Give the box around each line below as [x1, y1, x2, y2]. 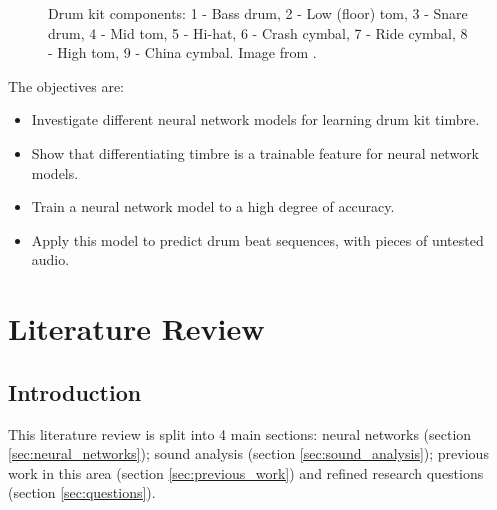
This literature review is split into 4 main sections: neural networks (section [8, 423, 472, 444]
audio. [31, 249, 70, 270]
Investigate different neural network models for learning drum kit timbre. [31, 109, 480, 130]
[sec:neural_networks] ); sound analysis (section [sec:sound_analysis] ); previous [8, 443, 489, 464]
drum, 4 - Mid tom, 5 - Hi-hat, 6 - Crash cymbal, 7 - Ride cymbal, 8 [48, 22, 468, 43]
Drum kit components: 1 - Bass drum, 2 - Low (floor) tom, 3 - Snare [48, 3, 468, 23]
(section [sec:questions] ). [8, 482, 156, 503]
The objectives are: [8, 75, 124, 96]
